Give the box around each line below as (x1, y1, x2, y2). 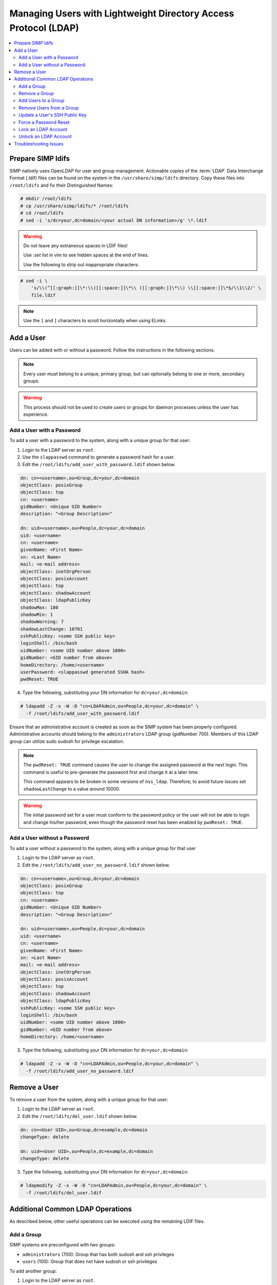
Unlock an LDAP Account (18, 134, 72, 140)
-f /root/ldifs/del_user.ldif (26, 1190, 102, 1196)
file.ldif (31, 292, 56, 298)
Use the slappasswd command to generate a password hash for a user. (22, 454, 175, 460)
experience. (23, 411, 49, 417)
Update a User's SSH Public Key (18, 112, 87, 118)
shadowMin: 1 (20, 612, 53, 617)
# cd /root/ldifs (20, 210, 64, 216)
